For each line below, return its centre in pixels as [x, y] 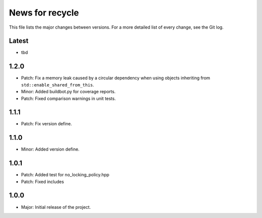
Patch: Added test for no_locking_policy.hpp [65, 175]
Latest [19, 41]
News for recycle [44, 13]
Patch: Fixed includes [42, 182]
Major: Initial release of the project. [56, 207]
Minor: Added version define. [50, 149]
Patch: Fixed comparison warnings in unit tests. [68, 98]
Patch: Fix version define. [47, 124]
